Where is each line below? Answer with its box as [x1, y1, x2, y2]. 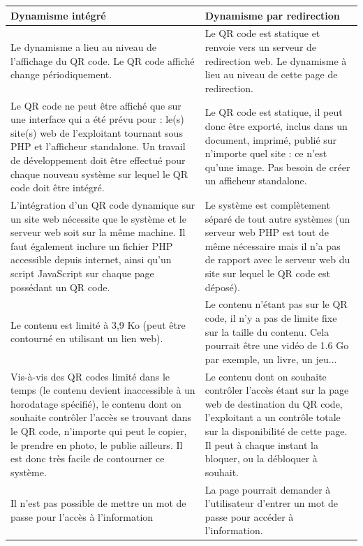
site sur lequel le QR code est [205, 265, 331, 280]
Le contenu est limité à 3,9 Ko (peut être [10, 317, 186, 332]
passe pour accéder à [205, 509, 294, 524]
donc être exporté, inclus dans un [205, 118, 348, 133]
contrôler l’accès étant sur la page [205, 383, 349, 397]
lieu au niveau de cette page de [205, 67, 338, 82]
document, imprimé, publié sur [205, 132, 337, 147]
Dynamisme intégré [10, 8, 106, 22]
